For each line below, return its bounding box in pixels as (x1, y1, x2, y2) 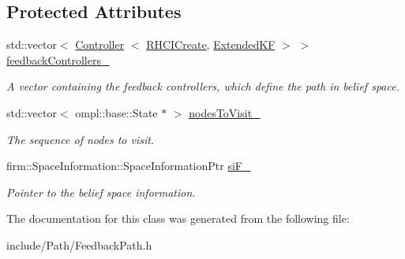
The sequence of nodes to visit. (6, 131, 155, 147)
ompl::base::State (75, 104, 158, 120)
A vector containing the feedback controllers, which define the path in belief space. (6, 78, 399, 94)
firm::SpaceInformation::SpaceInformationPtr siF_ (6, 157, 251, 174)
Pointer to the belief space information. (6, 183, 196, 200)
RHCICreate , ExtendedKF (146, 36, 276, 53)
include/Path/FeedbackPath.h (6, 236, 152, 253)
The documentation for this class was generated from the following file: (6, 210, 350, 227)
